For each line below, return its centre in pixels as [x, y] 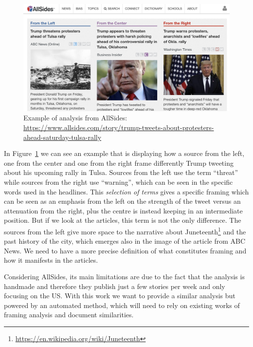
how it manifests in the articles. [51, 260]
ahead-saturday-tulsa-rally [63, 137]
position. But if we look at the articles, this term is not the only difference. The [123, 220]
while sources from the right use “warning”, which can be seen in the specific [118, 182]
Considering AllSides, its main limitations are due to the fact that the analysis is [124, 277]
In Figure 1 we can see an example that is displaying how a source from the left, [124, 153]
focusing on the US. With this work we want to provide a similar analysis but [120, 296]
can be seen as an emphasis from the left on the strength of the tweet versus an [122, 201]
